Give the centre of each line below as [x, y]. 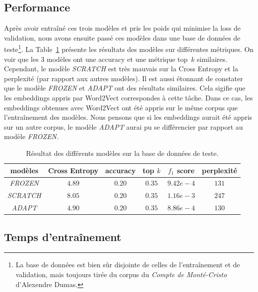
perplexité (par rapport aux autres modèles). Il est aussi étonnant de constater [124, 78]
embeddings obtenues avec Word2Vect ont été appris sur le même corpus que [121, 107]
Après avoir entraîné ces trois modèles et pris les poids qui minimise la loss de [122, 28]
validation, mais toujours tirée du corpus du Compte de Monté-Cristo [121, 274]
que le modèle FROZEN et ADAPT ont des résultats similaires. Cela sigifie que [125, 88]
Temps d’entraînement [63, 236]
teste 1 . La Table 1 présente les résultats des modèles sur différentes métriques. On [129, 49]
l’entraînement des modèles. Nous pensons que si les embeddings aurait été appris [128, 117]
